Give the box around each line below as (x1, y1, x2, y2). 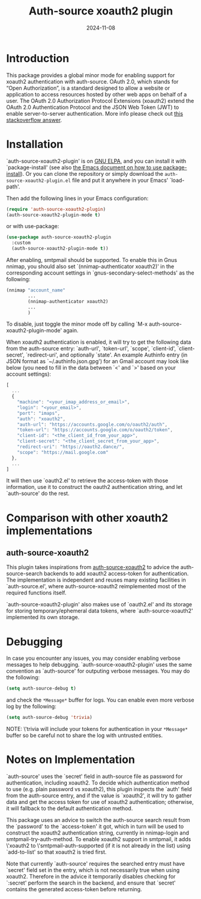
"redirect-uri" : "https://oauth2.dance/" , (17, 444, 125, 450)
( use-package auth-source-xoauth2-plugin (6, 234, 112, 240)
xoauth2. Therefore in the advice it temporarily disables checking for (6, 873, 176, 880)
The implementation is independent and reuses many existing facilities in (6, 576, 186, 583)
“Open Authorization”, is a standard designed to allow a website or (6, 84, 170, 92)
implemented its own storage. (6, 614, 80, 621)
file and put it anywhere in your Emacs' (71, 176, 169, 184)
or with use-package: (6, 223, 59, 230)
